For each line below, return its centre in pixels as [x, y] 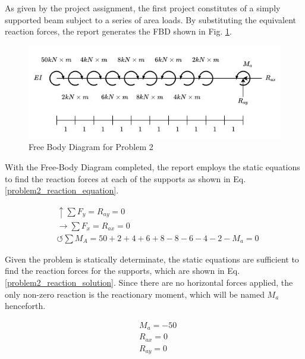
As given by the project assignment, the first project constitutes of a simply [143, 8]
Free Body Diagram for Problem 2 [91, 147]
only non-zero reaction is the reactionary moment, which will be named [135, 294]
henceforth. [25, 306]
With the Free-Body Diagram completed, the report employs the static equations [152, 166]
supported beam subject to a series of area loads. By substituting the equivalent [151, 19]
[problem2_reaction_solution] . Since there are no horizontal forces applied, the [149, 282]
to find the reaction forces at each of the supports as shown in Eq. [125, 178]
